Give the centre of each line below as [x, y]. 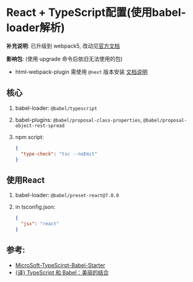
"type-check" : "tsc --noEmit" [59, 154]
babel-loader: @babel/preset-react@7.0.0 [67, 195]
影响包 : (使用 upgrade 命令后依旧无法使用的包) [65, 59]
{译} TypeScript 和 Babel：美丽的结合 [62, 272]
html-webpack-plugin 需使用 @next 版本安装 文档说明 [81, 71]
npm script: [30, 137]
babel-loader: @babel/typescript [56, 108]
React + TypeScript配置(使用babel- [96, 13]
